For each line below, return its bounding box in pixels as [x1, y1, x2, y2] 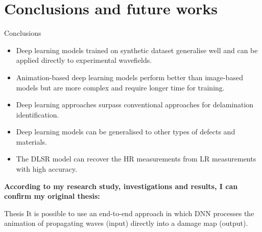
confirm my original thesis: [4, 191, 100, 201]
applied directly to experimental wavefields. [16, 55, 152, 65]
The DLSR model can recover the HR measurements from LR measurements [16, 153, 256, 164]
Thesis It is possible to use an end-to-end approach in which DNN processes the [4, 207, 254, 218]
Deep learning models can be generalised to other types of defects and [16, 126, 235, 137]
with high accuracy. [16, 164, 77, 174]
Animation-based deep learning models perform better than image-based [16, 72, 243, 82]
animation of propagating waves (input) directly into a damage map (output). [4, 218, 248, 228]
